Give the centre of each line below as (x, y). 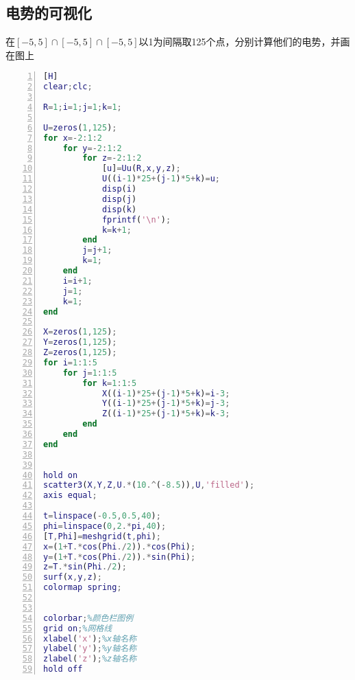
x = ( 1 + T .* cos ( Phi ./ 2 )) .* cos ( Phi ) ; (120, 546)
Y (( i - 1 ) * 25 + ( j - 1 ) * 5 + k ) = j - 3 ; (166, 404)
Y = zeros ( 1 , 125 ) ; (80, 342)
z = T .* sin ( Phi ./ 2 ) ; (85, 567)
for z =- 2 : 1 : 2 (112, 158)
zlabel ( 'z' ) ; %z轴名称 (90, 659)
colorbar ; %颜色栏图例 (88, 618)
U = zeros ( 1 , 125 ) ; (80, 127)
